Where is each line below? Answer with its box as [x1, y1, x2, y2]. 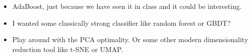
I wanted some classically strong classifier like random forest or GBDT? [12, 17, 231, 28]
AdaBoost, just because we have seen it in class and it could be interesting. [12, 1, 242, 11]
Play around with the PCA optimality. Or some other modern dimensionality [12, 34, 249, 45]
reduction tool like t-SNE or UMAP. [12, 44, 123, 54]
